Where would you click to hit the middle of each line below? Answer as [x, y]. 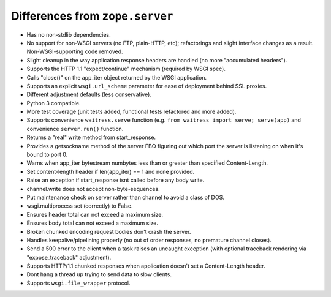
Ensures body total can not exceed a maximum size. [93, 223]
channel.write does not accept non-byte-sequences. [93, 189]
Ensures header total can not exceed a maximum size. [95, 214]
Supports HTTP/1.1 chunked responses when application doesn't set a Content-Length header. [146, 266]
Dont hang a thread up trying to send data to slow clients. [99, 274]
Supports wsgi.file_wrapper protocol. [78, 283]
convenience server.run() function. [75, 129]
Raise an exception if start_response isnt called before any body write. [116, 180]
